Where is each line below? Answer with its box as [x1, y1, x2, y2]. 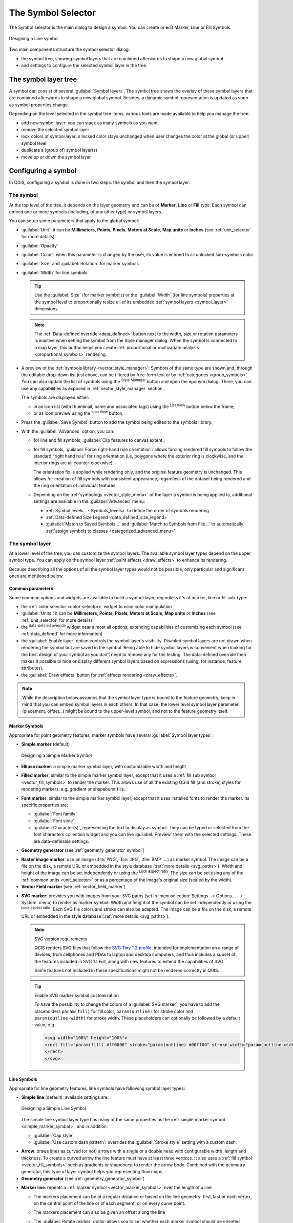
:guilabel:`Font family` [33, 811, 77, 817]
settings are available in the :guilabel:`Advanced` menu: [33, 498, 145, 504]
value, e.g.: [34, 1022, 57, 1028]
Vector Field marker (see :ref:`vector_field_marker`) [21, 883, 126, 890]
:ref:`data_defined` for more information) [21, 631, 103, 637]
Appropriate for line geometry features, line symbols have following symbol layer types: [9, 1085, 185, 1091]
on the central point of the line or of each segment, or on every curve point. [33, 1200, 186, 1206]
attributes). [21, 665, 43, 671]
